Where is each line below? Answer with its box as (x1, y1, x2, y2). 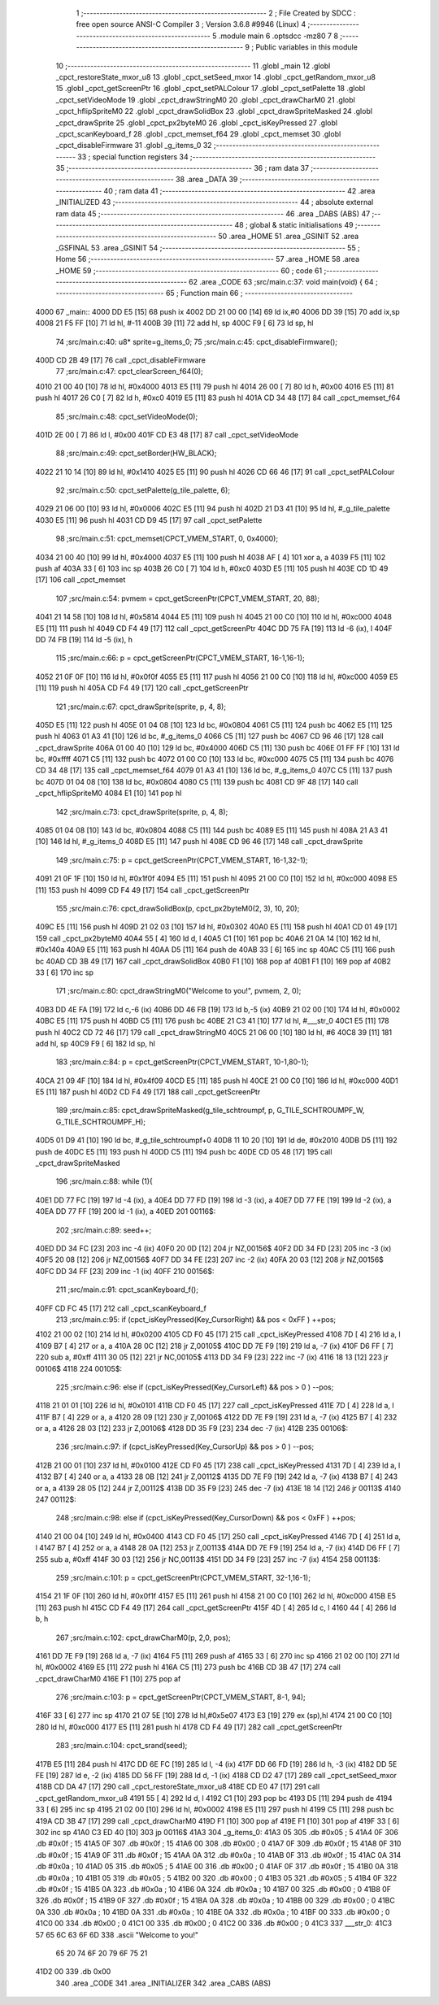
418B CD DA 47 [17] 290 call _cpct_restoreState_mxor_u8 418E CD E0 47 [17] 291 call (35, 1781, 320, 1792)
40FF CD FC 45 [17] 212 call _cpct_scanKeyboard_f (35, 1303, 206, 1313)
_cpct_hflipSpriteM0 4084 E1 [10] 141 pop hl (35, 789, 182, 798)
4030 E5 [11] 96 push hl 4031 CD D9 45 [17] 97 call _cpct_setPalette (35, 515, 263, 524)
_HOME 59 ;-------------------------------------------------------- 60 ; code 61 (55, 265, 323, 276)
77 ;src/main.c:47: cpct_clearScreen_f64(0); (55, 367, 203, 376)
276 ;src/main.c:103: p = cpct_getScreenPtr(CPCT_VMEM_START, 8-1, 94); (55, 1692, 306, 1703)
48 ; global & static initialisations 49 (234, 220, 354, 230)
